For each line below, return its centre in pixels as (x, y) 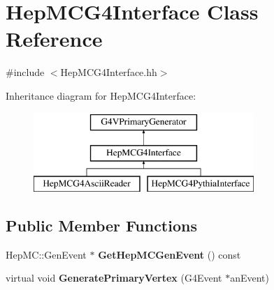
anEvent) (250, 278)
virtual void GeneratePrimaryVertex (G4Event (114, 278)
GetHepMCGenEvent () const (170, 254)
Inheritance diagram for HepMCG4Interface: (101, 95)
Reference (54, 39)
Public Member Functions (101, 225)
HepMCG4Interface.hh (109, 72)
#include (25, 72)
